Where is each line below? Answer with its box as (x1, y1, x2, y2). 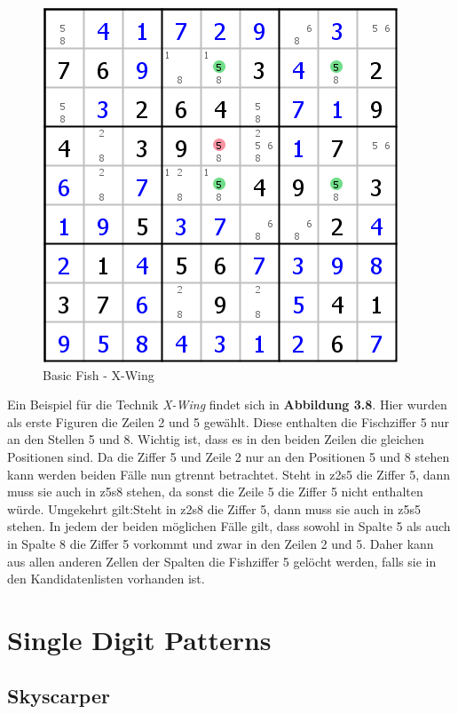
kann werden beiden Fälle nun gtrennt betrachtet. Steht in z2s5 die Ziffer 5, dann (7, 464, 451, 483)
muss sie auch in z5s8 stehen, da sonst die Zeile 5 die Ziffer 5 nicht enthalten (7, 482, 423, 501)
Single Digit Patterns (7, 621, 272, 657)
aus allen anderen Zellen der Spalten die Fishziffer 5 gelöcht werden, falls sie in (7, 551, 437, 570)
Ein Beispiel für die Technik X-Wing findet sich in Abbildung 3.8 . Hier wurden (7, 395, 447, 414)
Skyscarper (7, 682, 110, 710)
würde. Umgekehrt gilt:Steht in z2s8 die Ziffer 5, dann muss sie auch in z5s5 (7, 499, 421, 518)
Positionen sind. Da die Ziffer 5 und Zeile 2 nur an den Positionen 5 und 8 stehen (7, 447, 450, 465)
